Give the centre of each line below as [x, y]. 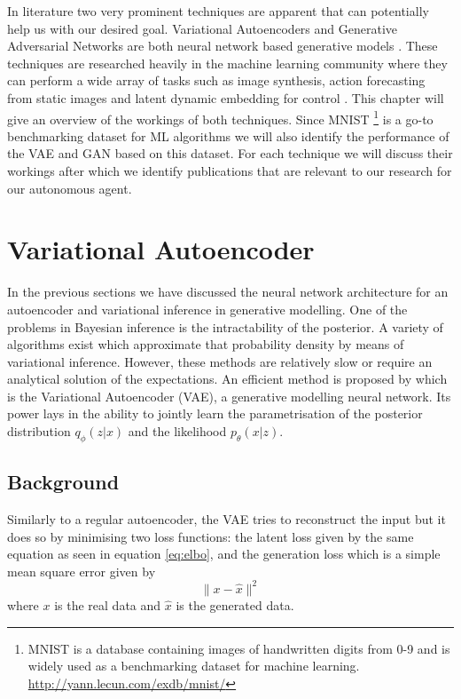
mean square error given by [82, 571]
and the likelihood [177, 431]
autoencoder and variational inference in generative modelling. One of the [207, 309]
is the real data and [108, 604]
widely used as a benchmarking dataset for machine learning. [194, 666]
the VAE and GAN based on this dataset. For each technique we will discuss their [230, 153]
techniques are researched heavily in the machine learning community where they [227, 63]
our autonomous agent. [70, 188]
